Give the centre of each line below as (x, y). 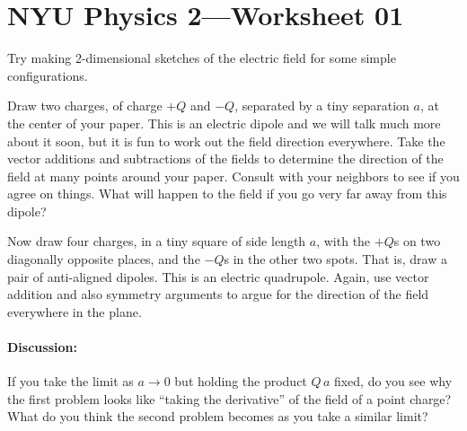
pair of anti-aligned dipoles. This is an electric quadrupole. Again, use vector (218, 276)
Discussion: (42, 347)
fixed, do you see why (393, 381)
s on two (417, 241)
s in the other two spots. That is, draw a (335, 259)
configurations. (48, 75)
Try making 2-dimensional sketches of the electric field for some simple (202, 58)
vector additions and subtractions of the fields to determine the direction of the (225, 158)
